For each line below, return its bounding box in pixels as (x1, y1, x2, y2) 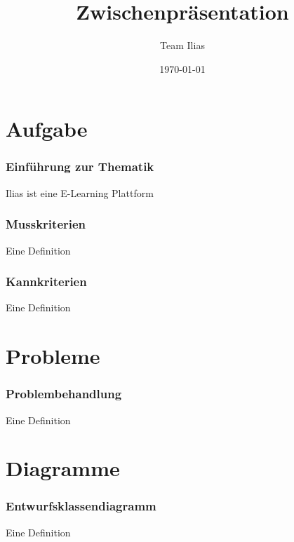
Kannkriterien (6, 273, 87, 290)
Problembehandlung (6, 385, 122, 402)
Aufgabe (6, 114, 88, 143)
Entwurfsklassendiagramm (6, 497, 156, 515)
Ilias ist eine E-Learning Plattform (6, 185, 154, 200)
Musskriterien (6, 215, 86, 233)
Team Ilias (160, 38, 205, 53)
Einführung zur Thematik (6, 158, 154, 175)
